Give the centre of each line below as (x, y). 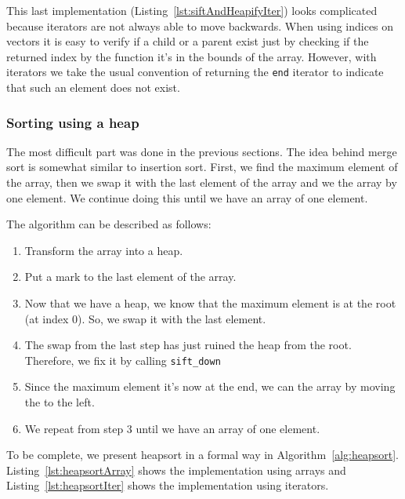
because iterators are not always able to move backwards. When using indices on (200, 25)
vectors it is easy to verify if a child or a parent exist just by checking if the (188, 41)
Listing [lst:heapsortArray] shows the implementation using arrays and (176, 470)
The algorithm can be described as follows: (109, 224)
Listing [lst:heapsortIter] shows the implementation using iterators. (168, 485)
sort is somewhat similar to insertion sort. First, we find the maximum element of (202, 167)
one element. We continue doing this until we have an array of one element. (187, 197)
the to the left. (60, 402)
